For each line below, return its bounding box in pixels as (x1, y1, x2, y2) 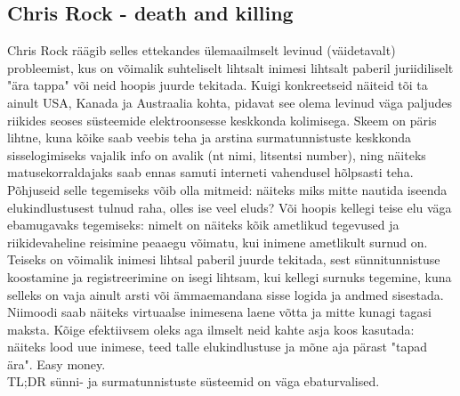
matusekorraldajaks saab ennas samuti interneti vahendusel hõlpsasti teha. (7, 163, 414, 182)
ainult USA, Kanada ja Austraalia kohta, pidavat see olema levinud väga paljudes (7, 93, 453, 111)
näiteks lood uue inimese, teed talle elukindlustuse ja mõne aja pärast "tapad (7, 337, 427, 356)
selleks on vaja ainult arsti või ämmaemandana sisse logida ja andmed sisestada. (7, 285, 444, 303)
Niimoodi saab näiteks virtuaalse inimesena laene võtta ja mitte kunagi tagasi (7, 303, 432, 321)
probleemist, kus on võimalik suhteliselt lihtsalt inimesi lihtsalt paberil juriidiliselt (7, 58, 454, 77)
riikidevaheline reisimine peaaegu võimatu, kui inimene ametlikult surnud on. (7, 232, 428, 251)
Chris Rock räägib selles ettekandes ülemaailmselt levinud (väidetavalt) (7, 41, 396, 60)
